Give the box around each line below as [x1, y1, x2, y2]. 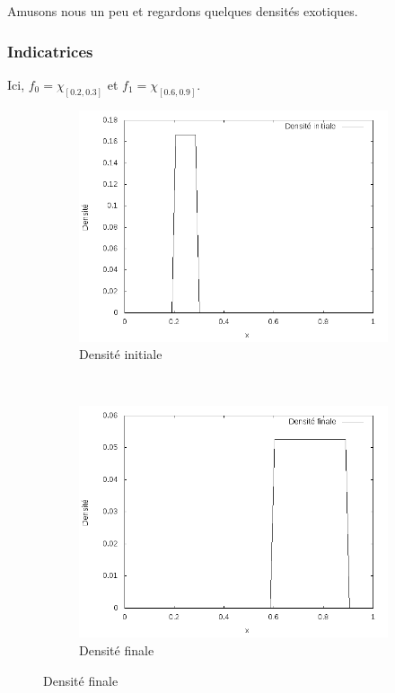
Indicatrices [7, 39, 93, 62]
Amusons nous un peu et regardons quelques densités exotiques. [7, 2, 358, 20]
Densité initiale [79, 345, 162, 364]
